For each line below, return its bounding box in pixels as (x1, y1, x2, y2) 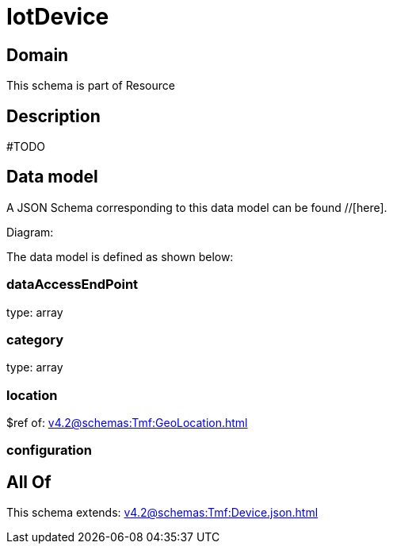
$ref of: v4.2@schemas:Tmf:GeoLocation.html (6, 416, 248, 430)
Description (6, 106, 101, 126)
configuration (6, 442, 93, 459)
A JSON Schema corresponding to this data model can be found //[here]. (6, 200, 387, 214)
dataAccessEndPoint (6, 276, 139, 293)
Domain (6, 44, 69, 65)
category (6, 331, 63, 348)
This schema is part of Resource (6, 79, 175, 93)
